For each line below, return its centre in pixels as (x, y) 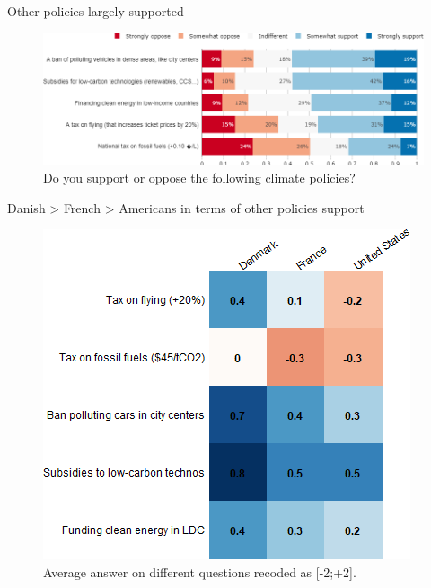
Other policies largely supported (96, 11)
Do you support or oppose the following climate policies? (199, 178)
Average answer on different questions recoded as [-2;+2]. (200, 571)
